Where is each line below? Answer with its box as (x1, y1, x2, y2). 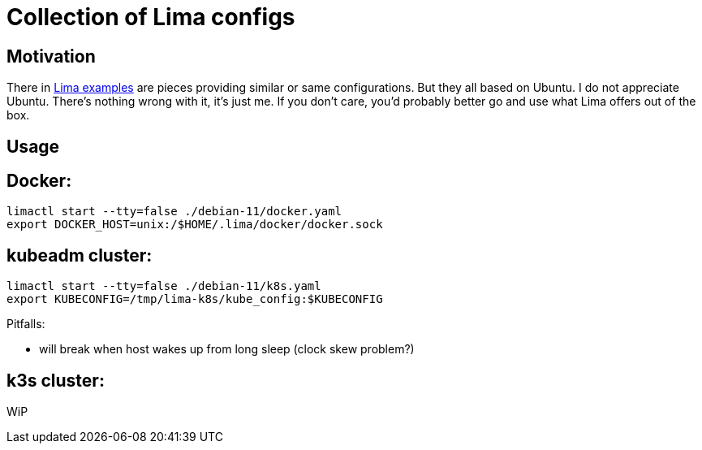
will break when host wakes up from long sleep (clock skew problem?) (39, 342, 415, 357)
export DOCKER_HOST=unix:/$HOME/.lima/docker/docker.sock (6, 218, 383, 231)
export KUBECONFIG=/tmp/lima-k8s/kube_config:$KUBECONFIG (6, 292, 383, 306)
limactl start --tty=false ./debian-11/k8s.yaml (6, 279, 321, 293)
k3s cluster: (6, 370, 105, 391)
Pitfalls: (6, 317, 45, 331)
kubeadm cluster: (6, 244, 153, 266)
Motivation (6, 45, 96, 67)
